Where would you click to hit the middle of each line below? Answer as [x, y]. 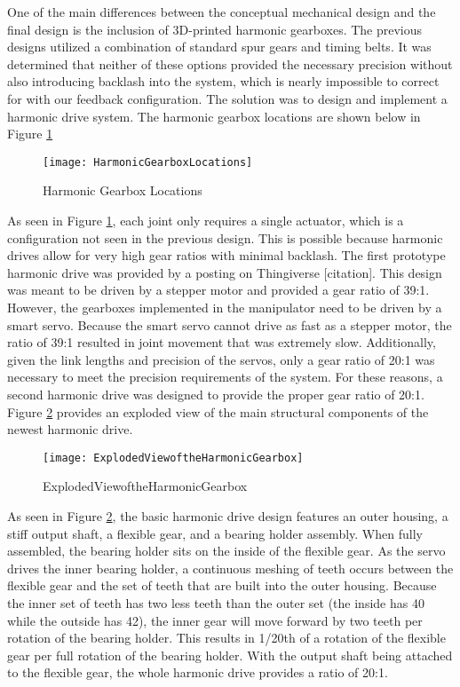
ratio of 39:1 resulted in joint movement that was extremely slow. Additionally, [222, 342]
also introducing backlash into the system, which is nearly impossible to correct [223, 81]
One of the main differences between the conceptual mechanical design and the [222, 12]
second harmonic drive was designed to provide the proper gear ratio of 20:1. [216, 394]
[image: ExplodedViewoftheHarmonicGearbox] [173, 458]
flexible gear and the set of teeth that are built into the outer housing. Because [222, 585]
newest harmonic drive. [70, 429]
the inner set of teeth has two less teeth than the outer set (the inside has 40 [216, 602]
